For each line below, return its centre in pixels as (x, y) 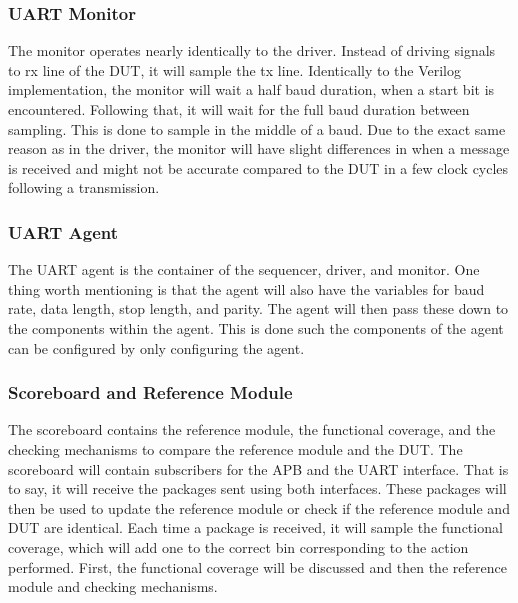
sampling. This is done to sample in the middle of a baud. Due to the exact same (257, 128)
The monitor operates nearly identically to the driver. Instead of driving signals (252, 50)
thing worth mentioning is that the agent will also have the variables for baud (246, 288)
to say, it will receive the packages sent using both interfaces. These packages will (257, 488)
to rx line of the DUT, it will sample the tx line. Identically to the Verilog (235, 69)
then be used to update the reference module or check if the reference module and (259, 507)
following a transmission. (84, 187)
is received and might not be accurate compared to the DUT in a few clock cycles (258, 167)
